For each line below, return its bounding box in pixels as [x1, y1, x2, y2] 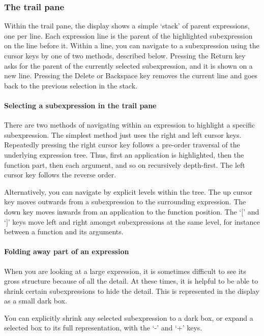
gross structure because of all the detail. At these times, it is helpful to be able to [4, 276, 258, 286]
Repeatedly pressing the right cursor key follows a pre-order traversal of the [4, 139, 240, 150]
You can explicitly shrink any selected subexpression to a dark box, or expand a [4, 312, 253, 323]
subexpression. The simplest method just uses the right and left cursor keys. [4, 129, 242, 140]
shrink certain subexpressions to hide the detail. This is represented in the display [4, 285, 259, 296]
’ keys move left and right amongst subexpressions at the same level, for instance [8, 216, 260, 227]
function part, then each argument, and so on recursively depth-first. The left [4, 159, 245, 170]
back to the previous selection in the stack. [4, 80, 137, 90]
